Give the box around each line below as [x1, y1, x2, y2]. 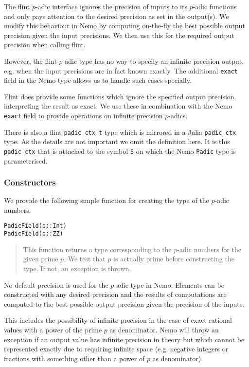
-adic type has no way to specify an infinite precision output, [62, 55, 244, 66]
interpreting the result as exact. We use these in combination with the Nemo [4, 101, 232, 111]
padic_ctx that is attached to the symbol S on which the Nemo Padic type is [4, 146, 236, 156]
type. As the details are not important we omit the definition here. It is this [4, 136, 230, 147]
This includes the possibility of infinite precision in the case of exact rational [4, 315, 232, 325]
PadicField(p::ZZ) [4, 230, 63, 238]
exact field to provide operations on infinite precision [4, 110, 163, 120]
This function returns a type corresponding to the [23, 244, 172, 254]
